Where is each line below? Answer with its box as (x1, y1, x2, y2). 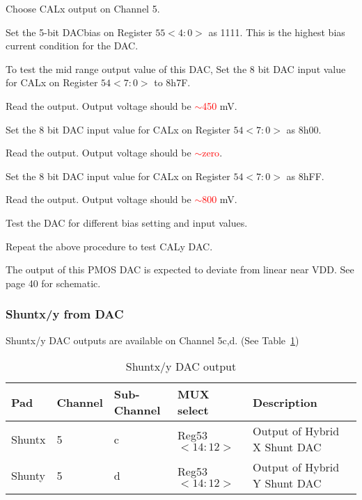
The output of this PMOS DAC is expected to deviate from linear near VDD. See (6, 262, 354, 277)
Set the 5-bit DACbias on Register (6, 24, 152, 39)
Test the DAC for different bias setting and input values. (6, 215, 248, 229)
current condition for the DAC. (6, 38, 139, 53)
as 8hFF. (286, 168, 324, 183)
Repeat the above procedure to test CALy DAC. (6, 239, 213, 253)
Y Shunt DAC (253, 475, 322, 492)
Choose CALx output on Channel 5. (6, 1, 160, 15)
